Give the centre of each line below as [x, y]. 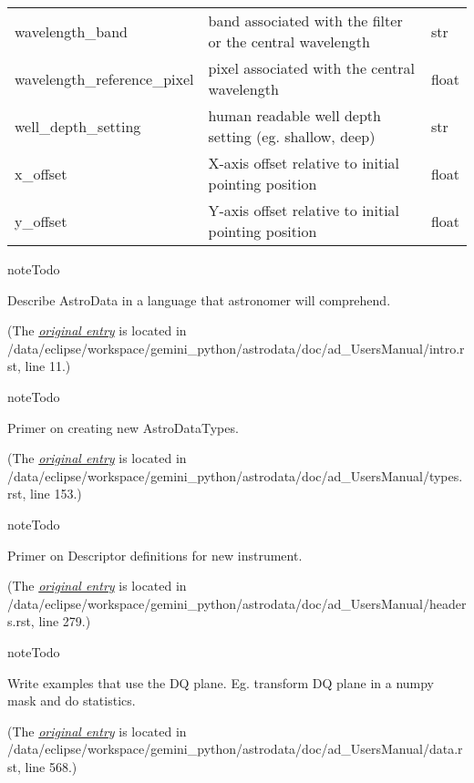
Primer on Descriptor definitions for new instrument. [155, 555]
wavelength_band [72, 31]
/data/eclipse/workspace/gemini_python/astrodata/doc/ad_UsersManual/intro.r [236, 348]
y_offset [41, 221]
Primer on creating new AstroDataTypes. [123, 427]
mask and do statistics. [72, 701]
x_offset [41, 173]
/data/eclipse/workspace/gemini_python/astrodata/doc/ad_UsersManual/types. [235, 475]
